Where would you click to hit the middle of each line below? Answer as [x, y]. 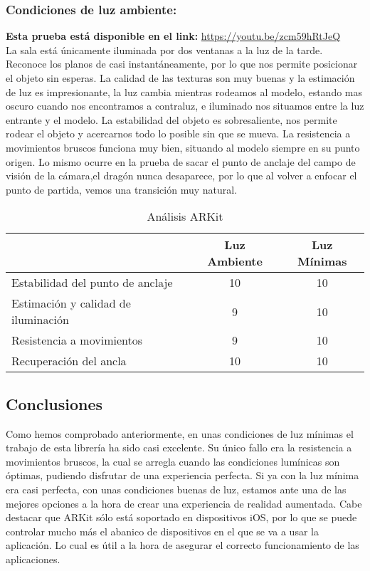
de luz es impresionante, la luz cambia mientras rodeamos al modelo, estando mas [184, 91]
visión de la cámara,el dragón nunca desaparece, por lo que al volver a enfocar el [181, 176]
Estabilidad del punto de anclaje [92, 283]
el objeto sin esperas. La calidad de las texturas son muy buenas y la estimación [180, 78]
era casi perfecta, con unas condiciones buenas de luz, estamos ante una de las [176, 489]
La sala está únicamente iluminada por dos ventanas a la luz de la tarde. [164, 49]
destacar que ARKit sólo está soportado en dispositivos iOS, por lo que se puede [181, 517]
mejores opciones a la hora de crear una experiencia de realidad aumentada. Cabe [184, 503]
